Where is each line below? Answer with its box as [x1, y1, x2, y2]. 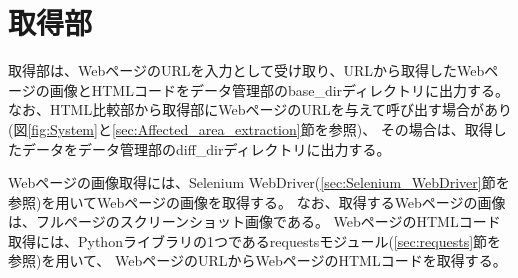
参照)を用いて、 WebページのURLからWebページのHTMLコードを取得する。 [8, 250, 507, 271]
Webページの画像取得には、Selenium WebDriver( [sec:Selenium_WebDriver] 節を [8, 172, 510, 193]
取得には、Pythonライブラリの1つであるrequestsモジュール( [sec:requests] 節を [8, 230, 502, 251]
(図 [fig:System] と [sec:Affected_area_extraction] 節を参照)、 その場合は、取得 [8, 118, 493, 139]
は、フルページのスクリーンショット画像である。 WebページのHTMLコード [8, 211, 501, 232]
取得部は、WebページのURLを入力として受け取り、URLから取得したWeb [8, 60, 485, 81]
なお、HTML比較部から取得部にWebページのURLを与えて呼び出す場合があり [8, 99, 512, 120]
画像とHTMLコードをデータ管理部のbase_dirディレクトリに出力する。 [49, 79, 510, 100]
